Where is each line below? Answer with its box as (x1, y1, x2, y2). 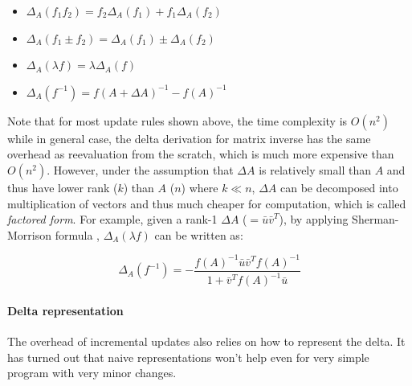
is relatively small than (259, 161, 371, 178)
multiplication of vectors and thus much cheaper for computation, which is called (7, 195, 406, 211)
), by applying (279, 211, 349, 228)
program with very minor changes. (7, 364, 177, 381)
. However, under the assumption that (47, 161, 234, 178)
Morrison (7, 226, 52, 243)
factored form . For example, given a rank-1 (7, 211, 218, 228)
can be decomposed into (279, 179, 398, 195)
